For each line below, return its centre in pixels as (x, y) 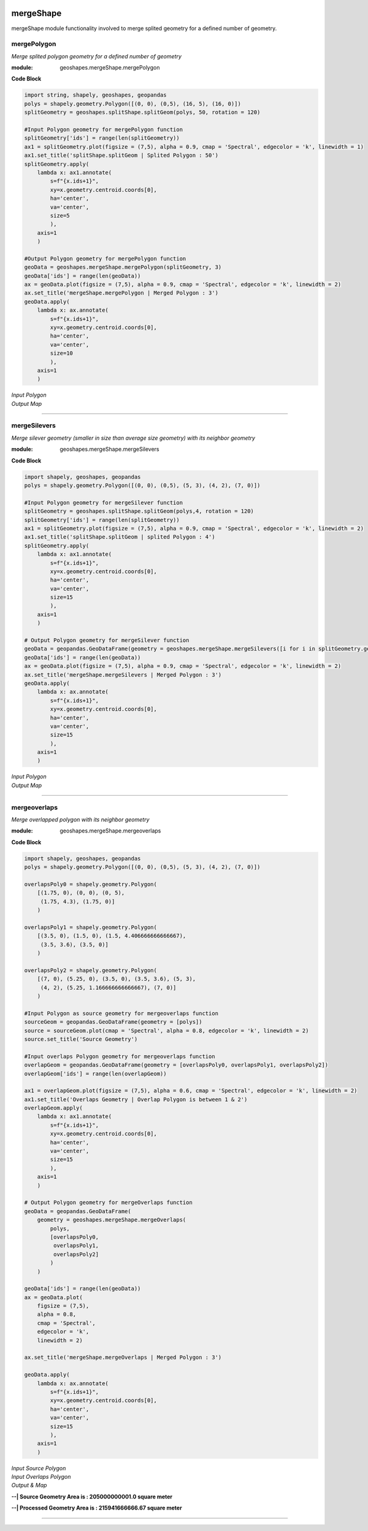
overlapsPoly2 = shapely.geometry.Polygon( (91, 970)
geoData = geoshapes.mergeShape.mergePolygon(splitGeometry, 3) (123, 267)
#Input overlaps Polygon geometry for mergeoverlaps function (120, 1056)
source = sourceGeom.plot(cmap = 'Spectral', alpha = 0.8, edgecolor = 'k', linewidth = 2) (167, 1031)
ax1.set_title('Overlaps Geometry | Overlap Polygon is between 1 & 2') (136, 1099)
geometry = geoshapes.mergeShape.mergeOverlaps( (112, 1220)
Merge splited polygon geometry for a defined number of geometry (97, 56)
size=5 (60, 216)
